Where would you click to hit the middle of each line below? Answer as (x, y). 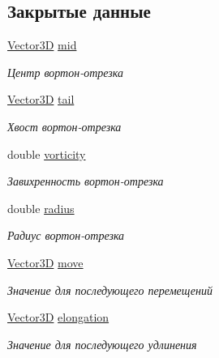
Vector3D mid (42, 45)
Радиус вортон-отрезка (66, 235)
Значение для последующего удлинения (102, 344)
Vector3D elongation (58, 317)
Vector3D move (45, 262)
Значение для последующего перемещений (110, 290)
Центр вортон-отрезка (65, 72)
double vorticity (47, 153)
